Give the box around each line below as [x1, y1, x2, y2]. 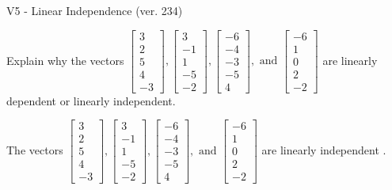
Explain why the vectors [6, 51, 124, 68]
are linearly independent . [261, 141, 386, 158]
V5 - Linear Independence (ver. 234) [6, 2, 183, 18]
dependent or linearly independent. [6, 92, 176, 108]
